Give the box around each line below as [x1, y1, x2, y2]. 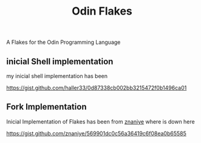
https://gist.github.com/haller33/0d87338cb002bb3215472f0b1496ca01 [6, 84, 187, 91]
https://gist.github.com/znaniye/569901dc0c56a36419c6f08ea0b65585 [6, 130, 187, 137]
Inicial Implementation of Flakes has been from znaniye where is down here [6, 117, 196, 125]
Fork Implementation [6, 102, 87, 112]
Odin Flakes [72, 4, 132, 18]
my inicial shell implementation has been [6, 72, 108, 80]
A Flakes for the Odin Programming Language [6, 38, 121, 46]
